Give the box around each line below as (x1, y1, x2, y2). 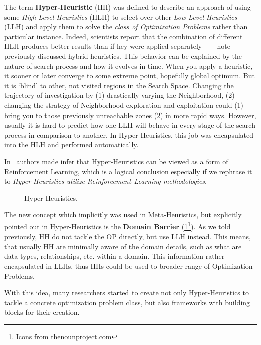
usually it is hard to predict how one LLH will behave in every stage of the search (4, 120, 255, 130)
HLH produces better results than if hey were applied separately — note (4, 41, 231, 51)
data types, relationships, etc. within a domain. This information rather (4, 251, 225, 261)
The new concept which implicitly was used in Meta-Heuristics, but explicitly (4, 209, 242, 220)
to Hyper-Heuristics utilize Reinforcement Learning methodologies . (4, 176, 207, 186)
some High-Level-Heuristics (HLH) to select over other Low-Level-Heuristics (4, 11, 237, 22)
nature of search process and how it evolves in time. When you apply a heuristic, (4, 60, 253, 71)
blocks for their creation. (4, 307, 80, 317)
